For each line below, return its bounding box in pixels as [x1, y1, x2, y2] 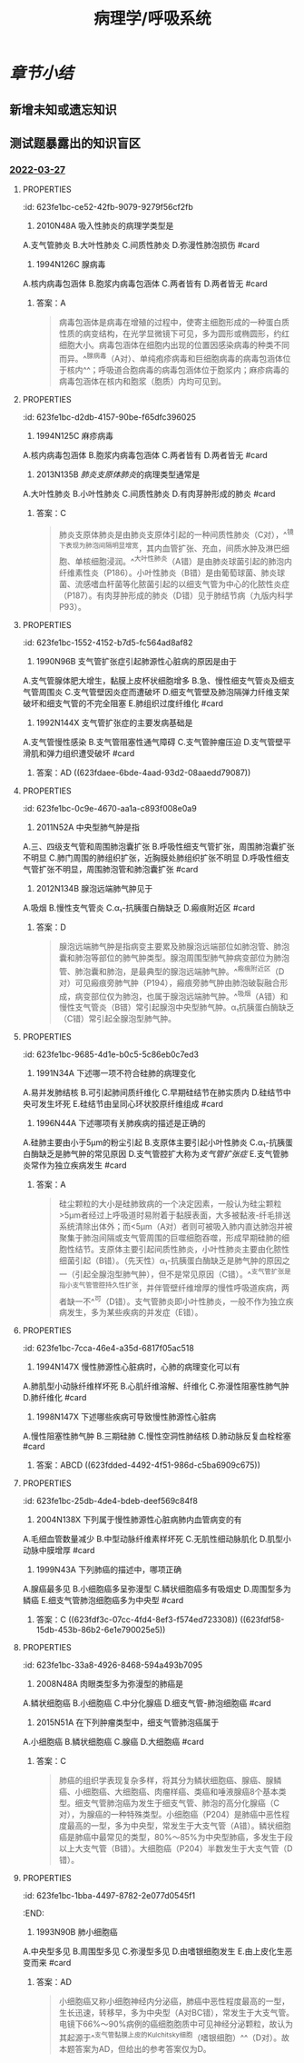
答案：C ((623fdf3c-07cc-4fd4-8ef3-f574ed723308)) [35, 1614, 239, 1625]
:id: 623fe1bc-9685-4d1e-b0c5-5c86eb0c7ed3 [22, 1049, 200, 1060]
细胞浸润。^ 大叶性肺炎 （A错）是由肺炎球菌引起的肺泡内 [90, 554, 292, 566]
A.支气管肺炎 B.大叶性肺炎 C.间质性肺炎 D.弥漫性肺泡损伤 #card [22, 240, 260, 251]
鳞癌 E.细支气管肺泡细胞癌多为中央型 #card [22, 1595, 184, 1606]
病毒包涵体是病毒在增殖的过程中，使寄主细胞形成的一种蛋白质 [58, 317, 290, 328]
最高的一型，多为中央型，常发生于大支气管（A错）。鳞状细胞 [66, 1820, 292, 1831]
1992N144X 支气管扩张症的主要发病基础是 [35, 717, 193, 728]
